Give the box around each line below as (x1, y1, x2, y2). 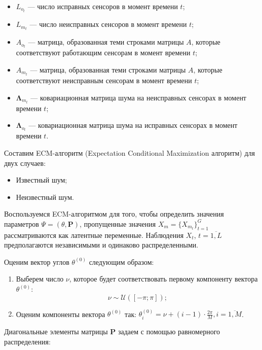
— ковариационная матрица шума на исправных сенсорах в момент (28, 120, 238, 130)
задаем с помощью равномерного (118, 326, 220, 336)
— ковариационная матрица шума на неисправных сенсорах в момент (30, 92, 246, 102)
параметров (4, 218, 39, 229)
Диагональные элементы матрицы (4, 326, 108, 336)
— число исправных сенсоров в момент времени (27, 1, 178, 11)
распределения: (4, 336, 51, 346)
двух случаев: (4, 157, 46, 168)
